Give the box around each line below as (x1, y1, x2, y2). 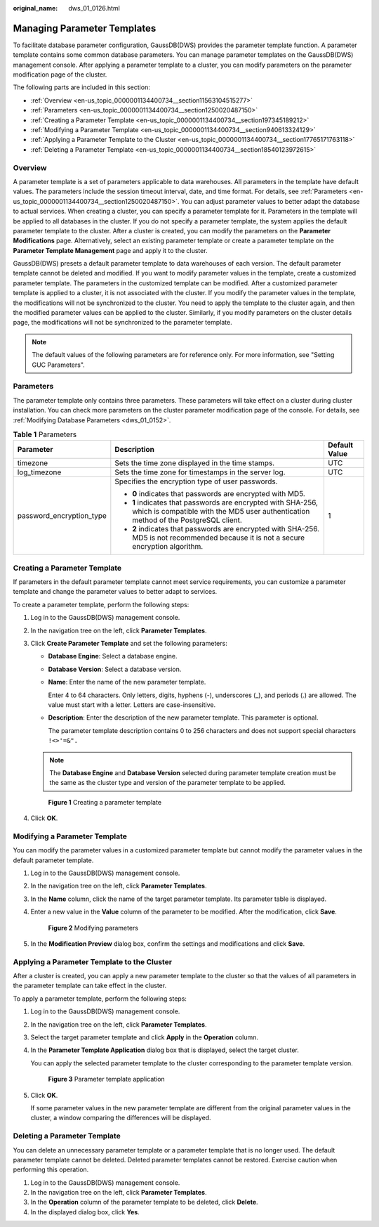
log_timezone (17, 467, 62, 477)
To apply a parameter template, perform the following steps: (13, 994, 187, 1003)
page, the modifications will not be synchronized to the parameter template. (13, 318, 232, 327)
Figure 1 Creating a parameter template (48, 798, 161, 806)
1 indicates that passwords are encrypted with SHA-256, (132, 498, 319, 507)
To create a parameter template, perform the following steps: (13, 600, 189, 609)
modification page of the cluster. (13, 70, 107, 79)
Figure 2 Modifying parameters (48, 923, 138, 932)
